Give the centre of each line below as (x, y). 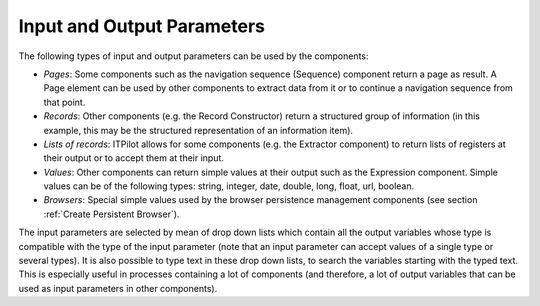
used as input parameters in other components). (118, 288)
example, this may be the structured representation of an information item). (198, 130)
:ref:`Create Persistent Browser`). (111, 214)
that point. (64, 102)
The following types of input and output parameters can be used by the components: (193, 56)
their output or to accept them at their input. (134, 158)
